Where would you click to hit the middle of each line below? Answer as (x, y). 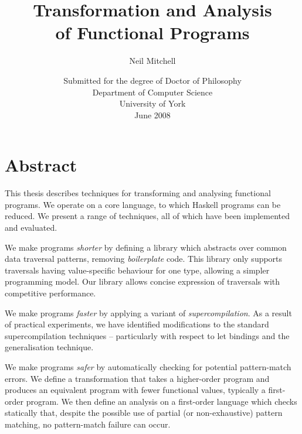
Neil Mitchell (152, 61)
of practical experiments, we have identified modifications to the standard (137, 324)
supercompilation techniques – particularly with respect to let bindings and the (147, 335)
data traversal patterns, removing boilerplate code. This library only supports (144, 259)
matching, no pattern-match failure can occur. (88, 424)
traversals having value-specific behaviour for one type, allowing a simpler (137, 270)
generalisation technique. (49, 347)
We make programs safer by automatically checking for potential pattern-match (148, 366)
